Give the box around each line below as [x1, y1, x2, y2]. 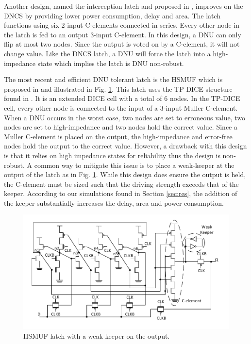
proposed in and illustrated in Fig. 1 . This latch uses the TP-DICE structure [4, 83, 233, 94]
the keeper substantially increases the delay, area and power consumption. [4, 197, 224, 208]
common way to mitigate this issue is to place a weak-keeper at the [34, 160, 234, 170]
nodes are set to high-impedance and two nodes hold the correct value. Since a [4, 122, 237, 132]
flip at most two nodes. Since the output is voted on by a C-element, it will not [4, 39, 240, 49]
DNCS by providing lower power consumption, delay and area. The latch [4, 10, 221, 20]
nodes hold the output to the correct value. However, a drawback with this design [4, 141, 247, 151]
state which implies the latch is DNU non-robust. [37, 58, 184, 68]
